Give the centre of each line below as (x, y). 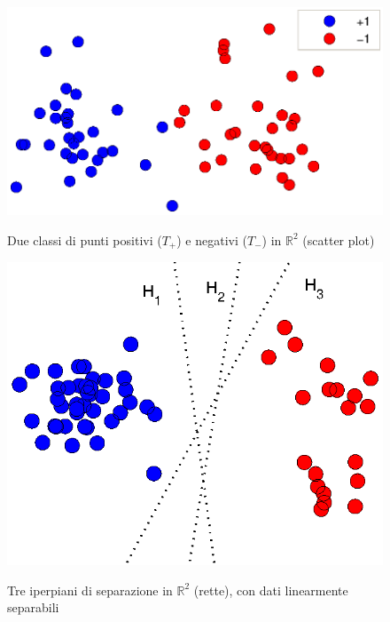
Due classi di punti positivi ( (85, 239)
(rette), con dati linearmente (271, 590)
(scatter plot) (339, 239)
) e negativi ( (212, 239)
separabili (33, 607)
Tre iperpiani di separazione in (90, 590)
